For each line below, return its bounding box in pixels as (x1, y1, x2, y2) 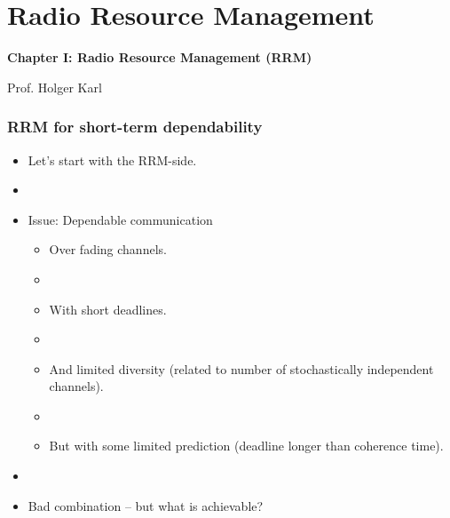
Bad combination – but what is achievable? (28, 496, 264, 514)
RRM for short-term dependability (7, 116, 263, 138)
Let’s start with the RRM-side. (28, 150, 197, 169)
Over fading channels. (49, 240, 167, 259)
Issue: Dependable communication (28, 210, 213, 228)
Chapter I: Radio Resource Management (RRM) (7, 48, 312, 67)
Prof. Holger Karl (7, 77, 102, 96)
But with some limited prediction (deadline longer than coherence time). (49, 436, 444, 455)
